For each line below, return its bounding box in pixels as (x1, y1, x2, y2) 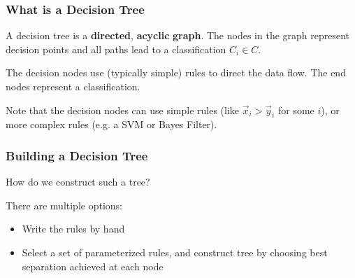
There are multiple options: (6, 197, 122, 212)
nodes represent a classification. (6, 79, 140, 93)
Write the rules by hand (22, 221, 125, 236)
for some (277, 102, 314, 117)
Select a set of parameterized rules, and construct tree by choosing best (22, 244, 328, 259)
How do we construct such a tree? (6, 174, 150, 189)
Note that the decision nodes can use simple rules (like (6, 102, 240, 117)
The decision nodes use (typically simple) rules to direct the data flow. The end (6, 65, 346, 80)
